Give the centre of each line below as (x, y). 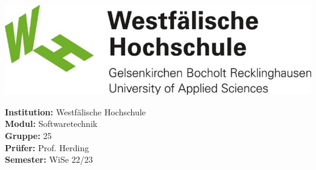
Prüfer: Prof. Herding (47, 147)
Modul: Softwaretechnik (51, 124)
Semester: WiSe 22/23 (49, 159)
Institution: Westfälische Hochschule (75, 111)
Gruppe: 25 (29, 135)
